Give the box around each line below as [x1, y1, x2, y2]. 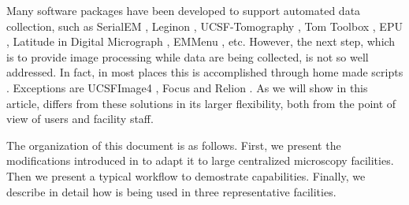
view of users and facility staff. [6, 110, 154, 127]
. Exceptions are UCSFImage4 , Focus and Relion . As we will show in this [6, 79, 368, 95]
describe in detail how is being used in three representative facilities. [6, 183, 336, 199]
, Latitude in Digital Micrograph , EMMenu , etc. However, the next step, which [6, 33, 396, 50]
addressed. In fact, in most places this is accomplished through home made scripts [6, 64, 403, 80]
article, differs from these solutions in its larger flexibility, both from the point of [6, 95, 396, 111]
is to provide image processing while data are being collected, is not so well [6, 48, 369, 65]
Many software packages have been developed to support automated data [6, 2, 361, 18]
